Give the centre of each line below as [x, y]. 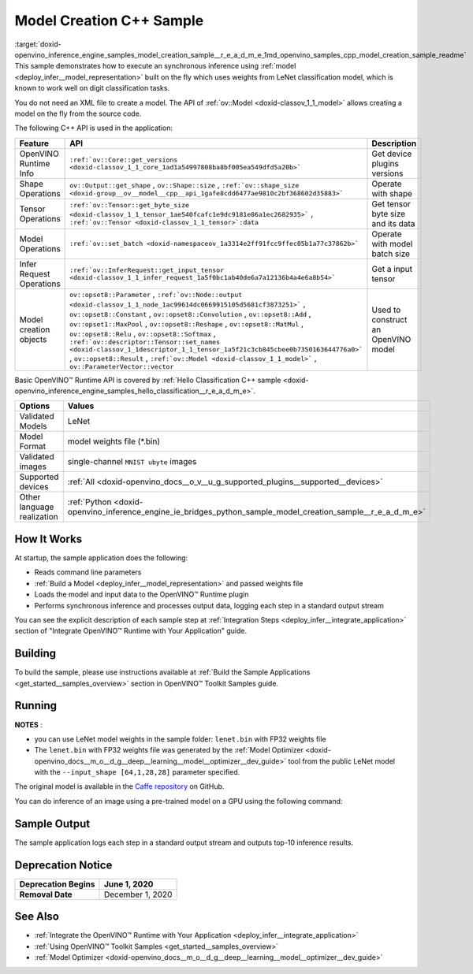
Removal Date [46, 894]
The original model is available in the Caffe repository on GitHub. [119, 786]
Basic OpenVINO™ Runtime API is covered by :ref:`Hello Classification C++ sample [148, 380]
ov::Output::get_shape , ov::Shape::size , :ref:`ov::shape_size [184, 185]
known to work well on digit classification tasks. [92, 88]
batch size [391, 254]
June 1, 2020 [128, 884]
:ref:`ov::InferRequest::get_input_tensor [147, 270]
